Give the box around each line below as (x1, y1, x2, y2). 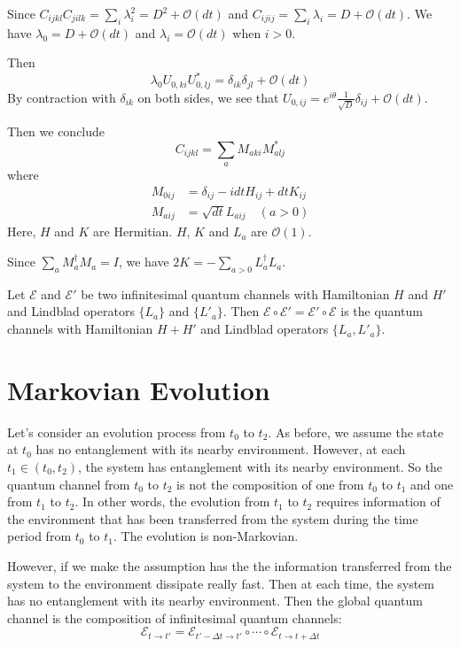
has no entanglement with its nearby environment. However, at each (35, 440, 406, 459)
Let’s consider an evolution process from (7, 422, 226, 441)
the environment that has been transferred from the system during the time (7, 509, 418, 528)
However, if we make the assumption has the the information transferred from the (7, 556, 452, 575)
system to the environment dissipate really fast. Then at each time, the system (7, 574, 434, 592)
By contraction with (7, 88, 116, 106)
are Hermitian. (93, 222, 173, 241)
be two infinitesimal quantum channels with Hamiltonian (81, 284, 390, 303)
